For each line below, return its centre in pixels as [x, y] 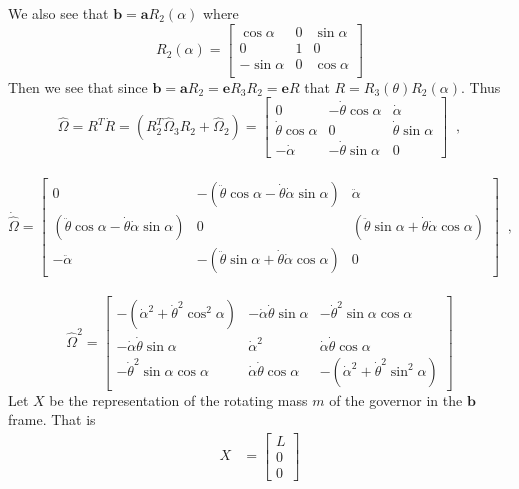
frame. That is [52, 419]
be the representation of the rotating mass [178, 399]
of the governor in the [396, 399]
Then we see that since [78, 86]
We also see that [58, 13]
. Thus [480, 86]
